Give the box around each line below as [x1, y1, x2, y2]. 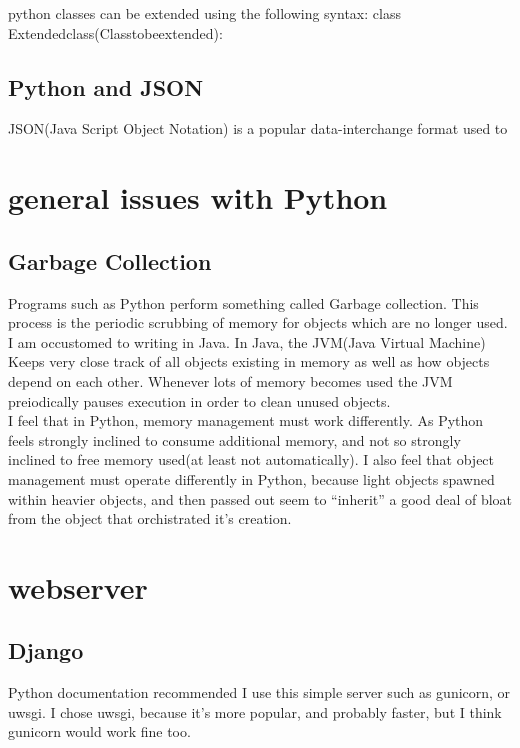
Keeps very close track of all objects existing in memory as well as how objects [8, 351, 490, 372]
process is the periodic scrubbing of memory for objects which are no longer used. [8, 312, 508, 333]
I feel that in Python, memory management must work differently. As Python [8, 410, 484, 431]
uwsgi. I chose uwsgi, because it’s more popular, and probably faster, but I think [8, 701, 502, 722]
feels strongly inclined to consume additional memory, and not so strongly [8, 429, 461, 450]
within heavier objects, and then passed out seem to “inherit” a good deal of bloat [8, 488, 512, 509]
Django [8, 635, 84, 666]
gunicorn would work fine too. [8, 721, 191, 742]
